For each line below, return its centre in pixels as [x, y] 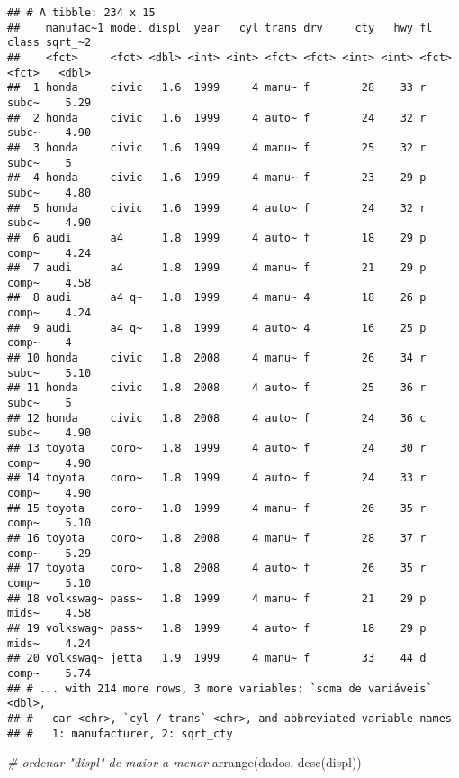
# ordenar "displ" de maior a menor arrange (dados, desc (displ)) [184, 762]
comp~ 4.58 [49, 283]
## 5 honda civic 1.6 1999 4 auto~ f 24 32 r [217, 208]
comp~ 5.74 [49, 673]
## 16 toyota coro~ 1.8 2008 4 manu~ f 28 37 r [217, 538]
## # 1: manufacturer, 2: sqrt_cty [120, 733]
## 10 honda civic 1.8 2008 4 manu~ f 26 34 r [217, 358]
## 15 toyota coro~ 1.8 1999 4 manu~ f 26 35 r [217, 508]
